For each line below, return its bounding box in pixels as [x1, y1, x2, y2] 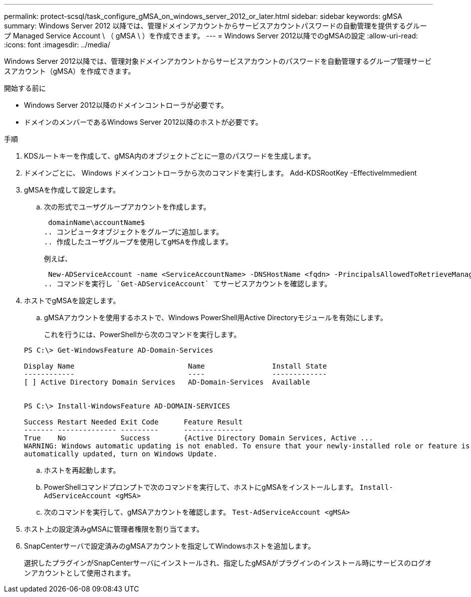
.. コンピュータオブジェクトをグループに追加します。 [44, 228, 224, 236]
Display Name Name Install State [24, 362, 327, 370]
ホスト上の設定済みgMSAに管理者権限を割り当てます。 [24, 525, 204, 533]
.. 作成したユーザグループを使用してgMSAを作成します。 [44, 238, 233, 246]
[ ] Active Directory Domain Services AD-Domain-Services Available [24, 378, 310, 386]
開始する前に [4, 84, 46, 92]
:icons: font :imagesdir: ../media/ [4, 40, 110, 49]
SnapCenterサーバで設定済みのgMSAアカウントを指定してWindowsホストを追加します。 [24, 542, 315, 550]
